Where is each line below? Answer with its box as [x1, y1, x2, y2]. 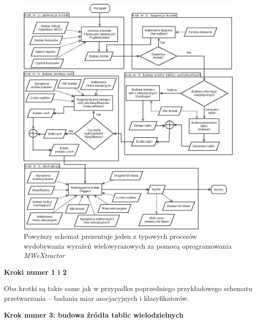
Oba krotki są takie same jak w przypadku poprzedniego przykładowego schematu [4, 283, 253, 293]
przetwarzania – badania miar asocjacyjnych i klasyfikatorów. [4, 293, 189, 303]
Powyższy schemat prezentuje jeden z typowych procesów [24, 231, 197, 241]
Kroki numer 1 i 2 [4, 266, 67, 277]
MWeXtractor [24, 250, 65, 260]
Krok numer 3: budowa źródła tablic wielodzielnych [4, 309, 183, 320]
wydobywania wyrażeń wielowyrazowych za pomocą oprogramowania [24, 240, 232, 251]
